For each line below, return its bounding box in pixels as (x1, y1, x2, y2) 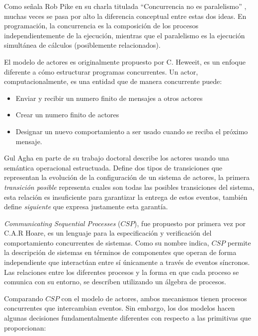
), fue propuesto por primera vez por (134, 218, 246, 228)
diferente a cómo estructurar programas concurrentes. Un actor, (4, 66, 198, 77)
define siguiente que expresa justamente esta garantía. (4, 201, 168, 212)
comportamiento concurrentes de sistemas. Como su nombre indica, (4, 237, 209, 248)
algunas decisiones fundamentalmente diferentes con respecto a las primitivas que (4, 313, 251, 323)
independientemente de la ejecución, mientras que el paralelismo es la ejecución (4, 30, 245, 40)
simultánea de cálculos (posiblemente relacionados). (4, 40, 161, 50)
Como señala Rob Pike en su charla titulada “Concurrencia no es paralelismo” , (4, 1, 247, 11)
